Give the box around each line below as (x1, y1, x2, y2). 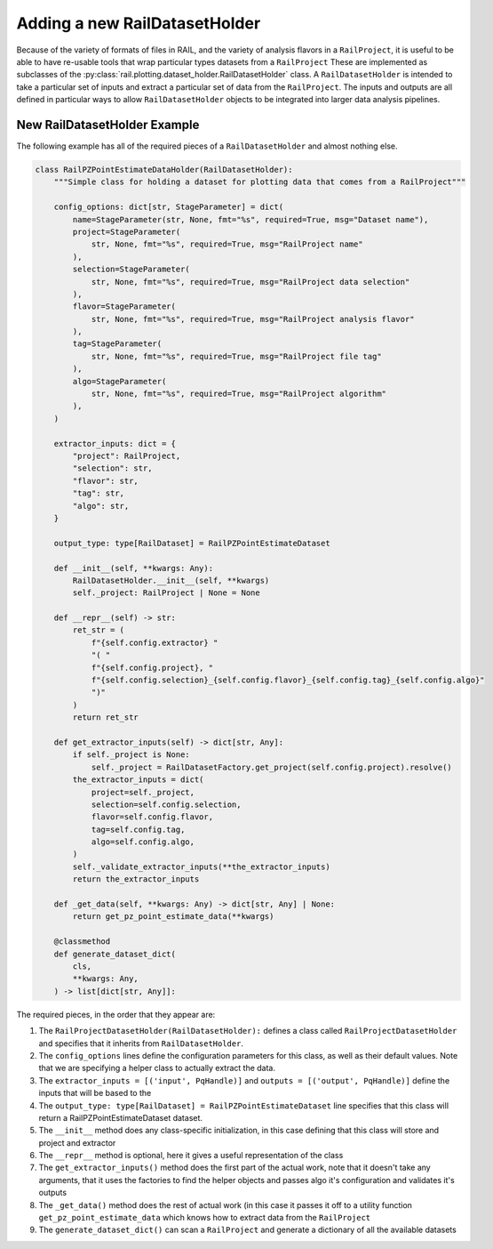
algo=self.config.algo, (91, 837, 195, 847)
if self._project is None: (72, 750, 190, 760)
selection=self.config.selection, (91, 799, 242, 810)
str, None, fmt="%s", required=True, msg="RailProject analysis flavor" (91, 314, 415, 324)
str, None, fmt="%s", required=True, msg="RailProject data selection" (91, 277, 410, 286)
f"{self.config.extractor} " (91, 637, 219, 648)
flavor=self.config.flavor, (91, 812, 213, 822)
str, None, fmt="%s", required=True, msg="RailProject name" (91, 239, 363, 249)
